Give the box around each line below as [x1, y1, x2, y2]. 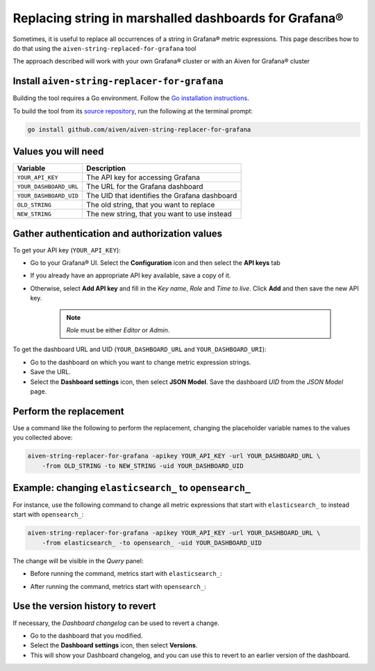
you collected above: [12, 433, 73, 442]
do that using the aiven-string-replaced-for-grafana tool [12, 44, 197, 52]
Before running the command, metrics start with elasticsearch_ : [30, 569, 222, 578]
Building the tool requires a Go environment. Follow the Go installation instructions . [12, 94, 249, 102]
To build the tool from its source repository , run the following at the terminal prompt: [12, 106, 253, 115]
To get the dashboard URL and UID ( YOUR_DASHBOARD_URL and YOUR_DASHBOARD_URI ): [12, 345, 267, 354]
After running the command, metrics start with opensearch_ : [30, 582, 206, 590]
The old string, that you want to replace [86, 200, 215, 210]
